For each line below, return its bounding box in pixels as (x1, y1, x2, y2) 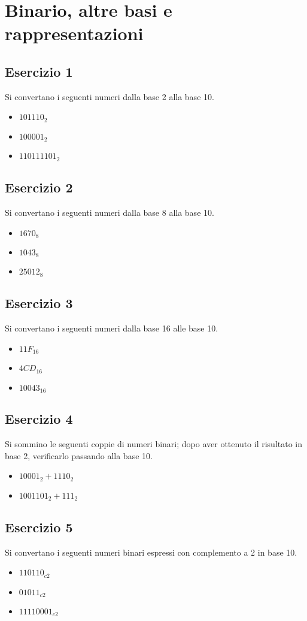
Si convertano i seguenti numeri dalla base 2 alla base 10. (5, 90, 214, 103)
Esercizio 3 (5, 294, 73, 312)
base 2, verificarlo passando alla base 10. (5, 449, 153, 462)
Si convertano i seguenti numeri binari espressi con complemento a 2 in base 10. (5, 545, 297, 558)
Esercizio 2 (5, 178, 73, 197)
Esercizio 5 (5, 517, 73, 536)
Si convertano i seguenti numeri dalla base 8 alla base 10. (5, 206, 214, 218)
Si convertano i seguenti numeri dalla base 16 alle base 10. (5, 322, 218, 334)
